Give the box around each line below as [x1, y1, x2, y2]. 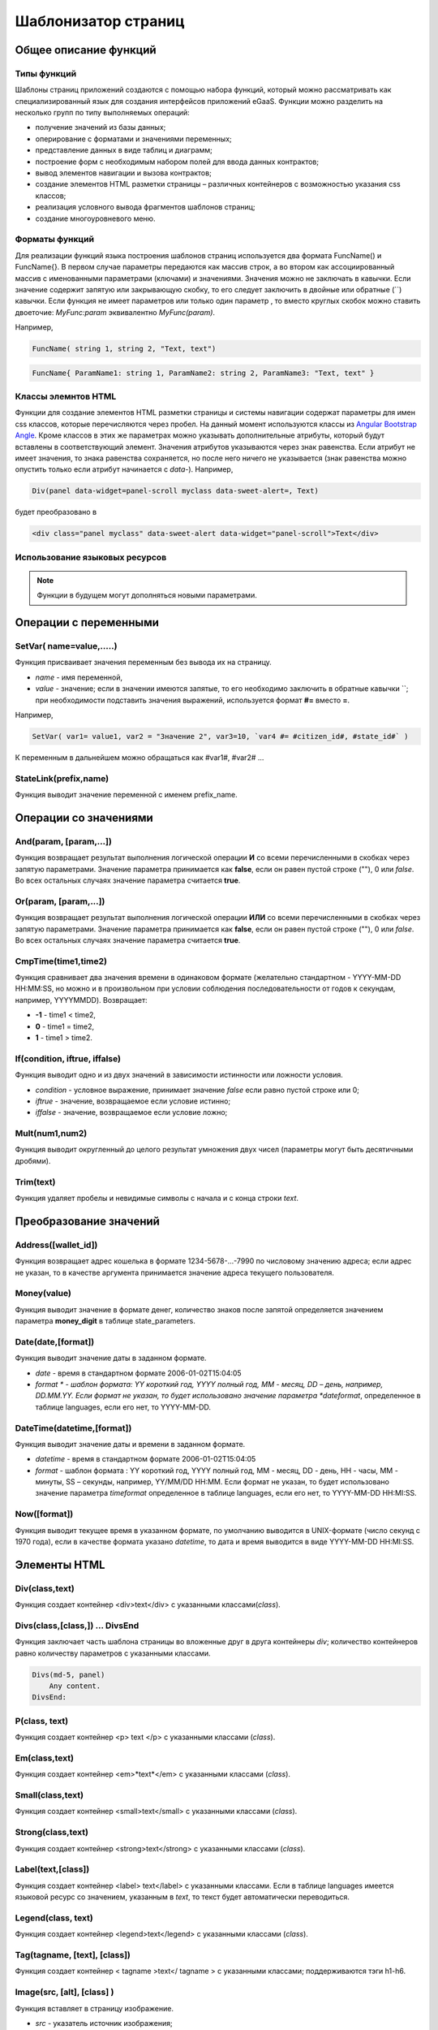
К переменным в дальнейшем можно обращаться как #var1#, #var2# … [15, 752, 264, 762]
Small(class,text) [15, 1790, 84, 1801]
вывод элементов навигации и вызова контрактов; [35, 168, 213, 178]
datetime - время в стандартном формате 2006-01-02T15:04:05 [35, 1454, 256, 1464]
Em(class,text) [15, 1752, 75, 1764]
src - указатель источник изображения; [35, 2018, 174, 2028]
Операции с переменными [15, 615, 160, 629]
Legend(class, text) [15, 1912, 93, 1924]
